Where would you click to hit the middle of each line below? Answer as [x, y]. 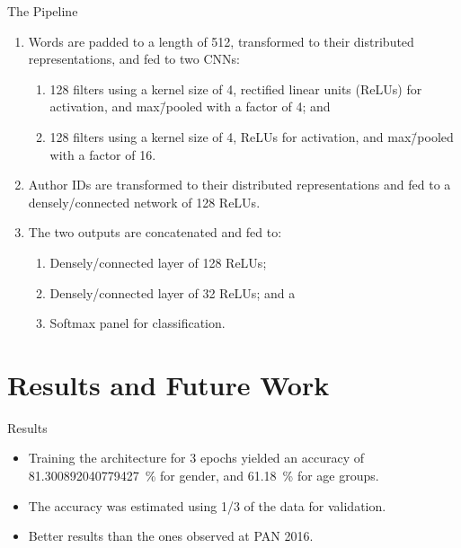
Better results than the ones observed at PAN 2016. [171, 536]
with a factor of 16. [103, 154]
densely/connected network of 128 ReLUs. [144, 202]
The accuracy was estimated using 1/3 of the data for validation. [207, 505]
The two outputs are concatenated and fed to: [155, 232]
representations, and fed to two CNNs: [134, 59]
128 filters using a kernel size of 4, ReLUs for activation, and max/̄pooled [252, 136]
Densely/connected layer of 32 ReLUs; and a [173, 292]
